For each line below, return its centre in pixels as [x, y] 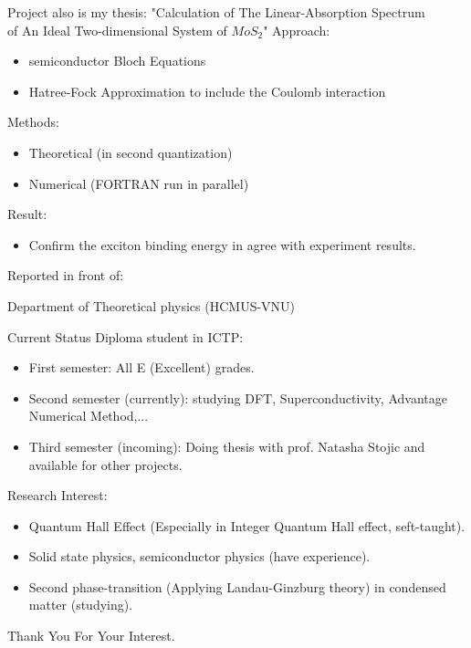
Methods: [33, 122]
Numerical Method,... [89, 416]
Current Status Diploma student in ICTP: [126, 336]
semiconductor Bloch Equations [117, 61]
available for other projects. [105, 464]
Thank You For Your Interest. [91, 636]
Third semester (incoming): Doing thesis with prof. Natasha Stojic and [227, 446]
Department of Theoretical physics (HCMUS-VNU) [152, 305]
